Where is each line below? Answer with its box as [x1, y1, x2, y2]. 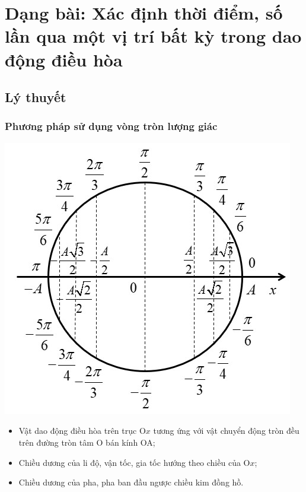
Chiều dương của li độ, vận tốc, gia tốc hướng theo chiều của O [18, 456, 250, 468]
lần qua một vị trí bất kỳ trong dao [5, 24, 302, 48]
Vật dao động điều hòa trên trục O [18, 424, 146, 437]
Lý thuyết [5, 88, 66, 106]
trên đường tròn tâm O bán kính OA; [18, 436, 155, 448]
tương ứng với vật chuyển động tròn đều [153, 424, 299, 437]
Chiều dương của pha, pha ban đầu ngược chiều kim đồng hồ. [18, 476, 244, 488]
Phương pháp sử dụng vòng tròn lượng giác [5, 119, 218, 134]
